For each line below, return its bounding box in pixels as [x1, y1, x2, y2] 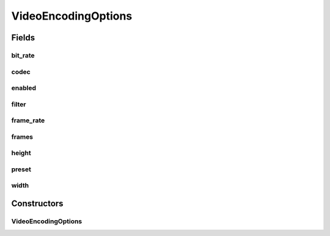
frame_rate [11, 116, 45, 125]
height [11, 149, 31, 157]
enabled [11, 84, 37, 92]
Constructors [11, 199, 64, 209]
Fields [11, 32, 35, 43]
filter [11, 100, 26, 108]
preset [11, 165, 32, 174]
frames [11, 132, 34, 141]
